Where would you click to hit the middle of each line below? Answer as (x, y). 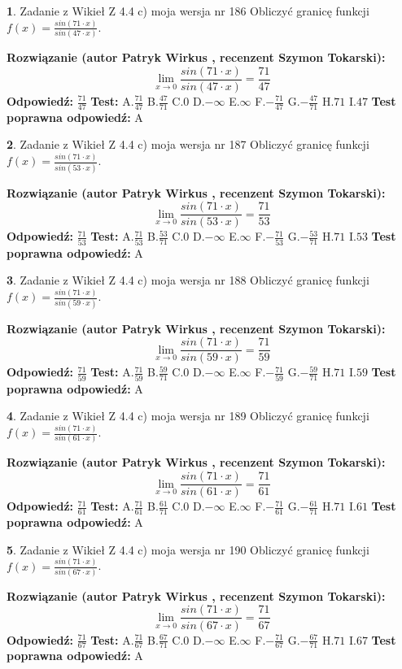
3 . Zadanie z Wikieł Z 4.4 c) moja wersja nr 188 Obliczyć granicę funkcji (188, 280)
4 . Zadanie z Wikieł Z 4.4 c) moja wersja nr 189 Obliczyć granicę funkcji (188, 416)
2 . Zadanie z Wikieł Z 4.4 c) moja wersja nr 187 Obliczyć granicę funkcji (188, 144)
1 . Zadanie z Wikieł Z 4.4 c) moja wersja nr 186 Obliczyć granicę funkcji (188, 11)
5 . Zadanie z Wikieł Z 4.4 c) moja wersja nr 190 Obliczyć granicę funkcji (188, 549)
